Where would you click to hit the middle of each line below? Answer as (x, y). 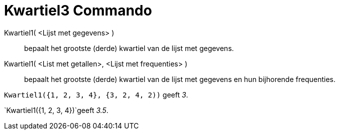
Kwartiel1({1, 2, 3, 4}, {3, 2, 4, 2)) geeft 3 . (96, 94)
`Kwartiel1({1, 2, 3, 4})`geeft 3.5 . (56, 110)
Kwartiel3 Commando (78, 10)
